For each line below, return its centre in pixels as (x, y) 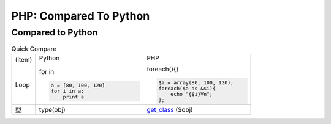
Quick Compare (34, 49)
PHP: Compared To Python (81, 16)
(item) (24, 59)
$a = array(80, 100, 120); (196, 82)
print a (74, 97)
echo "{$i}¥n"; (192, 94)
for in (47, 72)
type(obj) (52, 109)
